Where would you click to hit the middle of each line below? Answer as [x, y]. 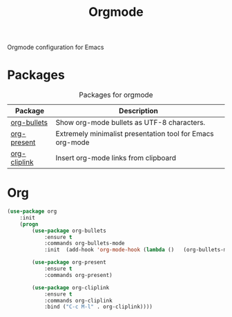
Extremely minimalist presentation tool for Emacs [135, 134]
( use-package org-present [69, 262]
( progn [29, 224]
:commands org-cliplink [78, 300]
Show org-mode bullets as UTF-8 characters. [130, 123]
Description [138, 111]
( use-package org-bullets [69, 231]
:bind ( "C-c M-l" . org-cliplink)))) [98, 307]
